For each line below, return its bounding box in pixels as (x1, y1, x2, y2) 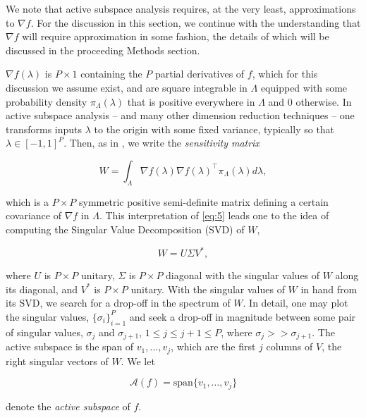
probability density (6, 94, 87, 109)
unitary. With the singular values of (130, 281, 285, 296)
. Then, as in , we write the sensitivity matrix (63, 135, 260, 150)
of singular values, (6, 324, 83, 339)
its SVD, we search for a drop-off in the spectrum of (6, 295, 231, 310)
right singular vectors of (6, 353, 109, 368)
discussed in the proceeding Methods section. (6, 42, 200, 57)
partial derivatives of (154, 66, 245, 81)
